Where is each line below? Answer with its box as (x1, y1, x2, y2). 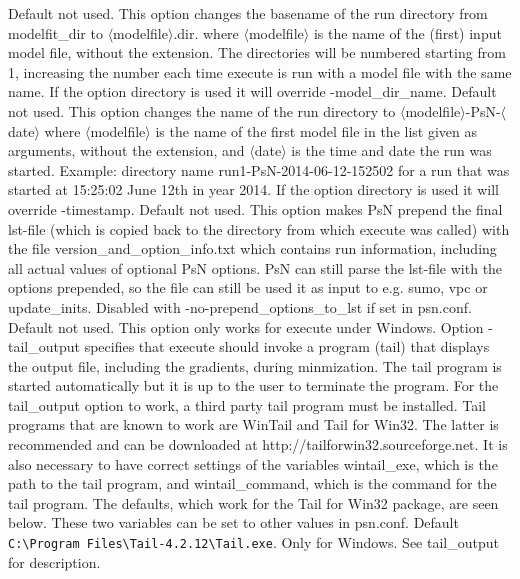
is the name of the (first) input (313, 22, 502, 43)
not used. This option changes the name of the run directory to (8, 100, 396, 121)
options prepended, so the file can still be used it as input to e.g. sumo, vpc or (8, 277, 488, 298)
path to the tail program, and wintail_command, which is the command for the (8, 473, 497, 494)
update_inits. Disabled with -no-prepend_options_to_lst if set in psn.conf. (8, 296, 472, 317)
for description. (8, 551, 101, 572)
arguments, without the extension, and (8, 140, 245, 161)
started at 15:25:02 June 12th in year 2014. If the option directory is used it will (8, 179, 499, 200)
